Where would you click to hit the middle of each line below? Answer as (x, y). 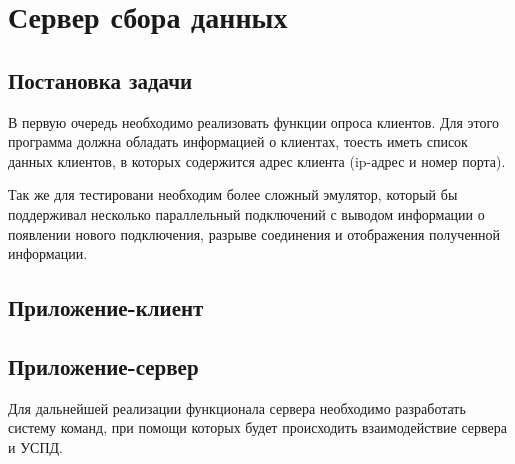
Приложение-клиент (106, 307)
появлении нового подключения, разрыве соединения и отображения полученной (254, 233)
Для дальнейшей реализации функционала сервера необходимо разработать (237, 407)
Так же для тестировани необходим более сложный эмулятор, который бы (233, 194)
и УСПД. (35, 446)
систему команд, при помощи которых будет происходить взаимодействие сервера (257, 427)
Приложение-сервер (103, 365)
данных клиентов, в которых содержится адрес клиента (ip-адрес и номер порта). (257, 160)
